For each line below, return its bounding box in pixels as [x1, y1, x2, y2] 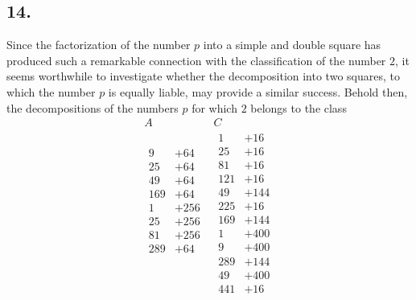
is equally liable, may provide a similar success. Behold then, [108, 83, 408, 100]
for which [192, 99, 237, 116]
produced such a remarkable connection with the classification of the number [6, 51, 386, 68]
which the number [6, 83, 96, 100]
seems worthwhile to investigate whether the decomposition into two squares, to [6, 68, 400, 84]
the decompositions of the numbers [6, 99, 179, 116]
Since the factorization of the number [6, 36, 191, 53]
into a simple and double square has [203, 36, 381, 53]
